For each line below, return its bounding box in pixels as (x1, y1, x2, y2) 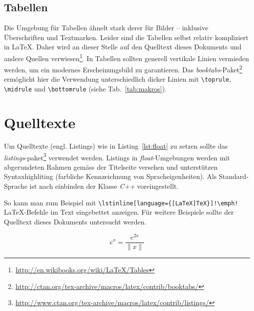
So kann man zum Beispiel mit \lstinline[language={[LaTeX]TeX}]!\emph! (4, 197, 238, 207)
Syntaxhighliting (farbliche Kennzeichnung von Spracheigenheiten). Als (4, 171, 217, 181)
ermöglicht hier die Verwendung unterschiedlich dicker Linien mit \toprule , (4, 74, 231, 84)
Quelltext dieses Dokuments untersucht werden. (4, 216, 147, 226)
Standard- (219, 171, 249, 181)
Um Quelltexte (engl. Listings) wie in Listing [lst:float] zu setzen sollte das (4, 140, 228, 151)
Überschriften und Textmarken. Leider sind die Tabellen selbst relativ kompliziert (4, 32, 249, 42)
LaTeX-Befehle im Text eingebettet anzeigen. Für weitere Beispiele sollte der (4, 207, 234, 217)
